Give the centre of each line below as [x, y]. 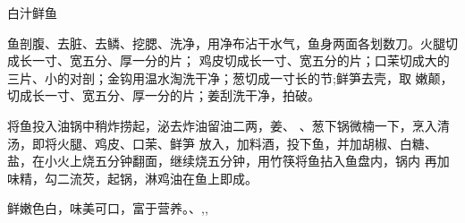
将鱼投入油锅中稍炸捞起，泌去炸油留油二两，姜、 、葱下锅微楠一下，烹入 [222, 125]
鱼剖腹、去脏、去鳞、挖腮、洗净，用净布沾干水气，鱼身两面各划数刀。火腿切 [232, 43]
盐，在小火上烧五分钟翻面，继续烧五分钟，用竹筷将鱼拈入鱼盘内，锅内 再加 [228, 161]
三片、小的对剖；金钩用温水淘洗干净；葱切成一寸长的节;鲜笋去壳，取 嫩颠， [230, 77]
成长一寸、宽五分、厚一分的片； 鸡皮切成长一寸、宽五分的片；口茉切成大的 [228, 60]
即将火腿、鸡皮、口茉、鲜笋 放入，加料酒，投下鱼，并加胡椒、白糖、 [234, 143]
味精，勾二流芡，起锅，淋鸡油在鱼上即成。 [132, 178]
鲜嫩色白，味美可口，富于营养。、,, [108, 208]
